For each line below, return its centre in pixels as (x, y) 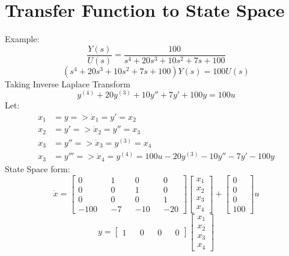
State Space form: (38, 168)
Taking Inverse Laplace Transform (68, 83)
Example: (22, 39)
